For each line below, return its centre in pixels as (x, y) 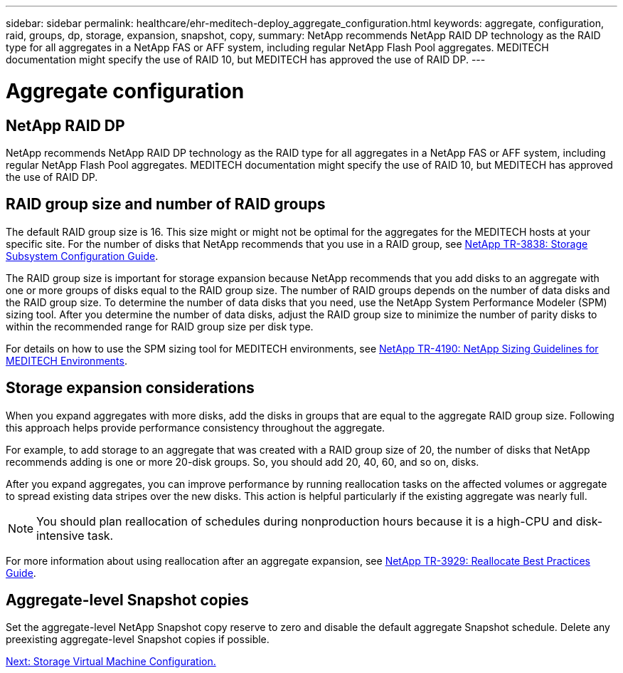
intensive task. (75, 535)
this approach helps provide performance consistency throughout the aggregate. (196, 427)
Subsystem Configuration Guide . (82, 256)
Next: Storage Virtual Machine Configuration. (111, 662)
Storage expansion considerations (130, 388)
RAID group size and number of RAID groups (166, 204)
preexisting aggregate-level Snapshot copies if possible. (138, 640)
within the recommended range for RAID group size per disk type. (160, 326)
